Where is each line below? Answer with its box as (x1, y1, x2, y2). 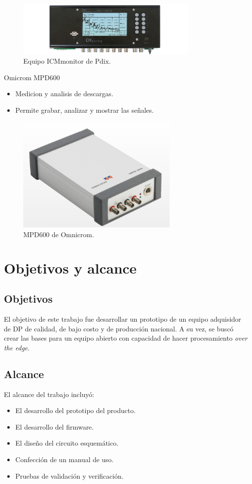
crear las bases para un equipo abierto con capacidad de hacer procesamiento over (4, 333, 248, 343)
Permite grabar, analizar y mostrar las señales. (15, 105, 154, 115)
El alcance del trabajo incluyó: (4, 389, 94, 399)
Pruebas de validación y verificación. (15, 470, 124, 481)
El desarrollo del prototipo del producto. (15, 405, 136, 415)
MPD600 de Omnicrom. (23, 229, 94, 239)
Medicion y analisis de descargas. (15, 88, 113, 99)
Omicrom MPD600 (4, 72, 60, 82)
